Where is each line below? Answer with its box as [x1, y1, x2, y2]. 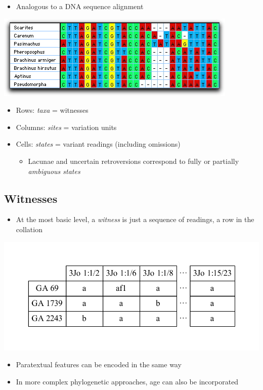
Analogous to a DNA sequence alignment [16, 1, 144, 11]
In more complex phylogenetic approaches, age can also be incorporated [16, 376, 239, 386]
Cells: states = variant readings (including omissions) [16, 139, 181, 149]
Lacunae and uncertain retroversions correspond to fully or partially [28, 155, 239, 166]
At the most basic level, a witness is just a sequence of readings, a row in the [16, 214, 254, 225]
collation [16, 224, 42, 234]
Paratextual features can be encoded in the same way [16, 359, 182, 370]
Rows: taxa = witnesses [16, 105, 89, 115]
